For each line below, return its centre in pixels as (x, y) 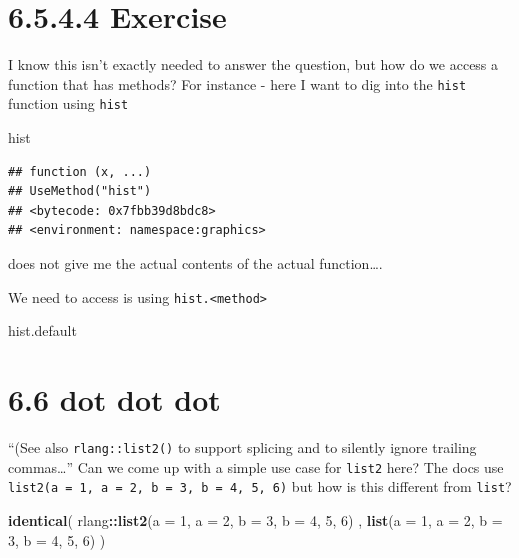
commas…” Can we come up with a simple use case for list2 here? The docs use (256, 466)
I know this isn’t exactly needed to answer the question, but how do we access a (253, 64)
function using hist (68, 103)
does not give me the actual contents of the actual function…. (195, 263)
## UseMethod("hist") (80, 191)
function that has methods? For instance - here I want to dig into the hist (237, 83)
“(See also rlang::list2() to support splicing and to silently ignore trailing (242, 446)
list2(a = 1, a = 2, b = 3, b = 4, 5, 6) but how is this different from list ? (260, 486)
